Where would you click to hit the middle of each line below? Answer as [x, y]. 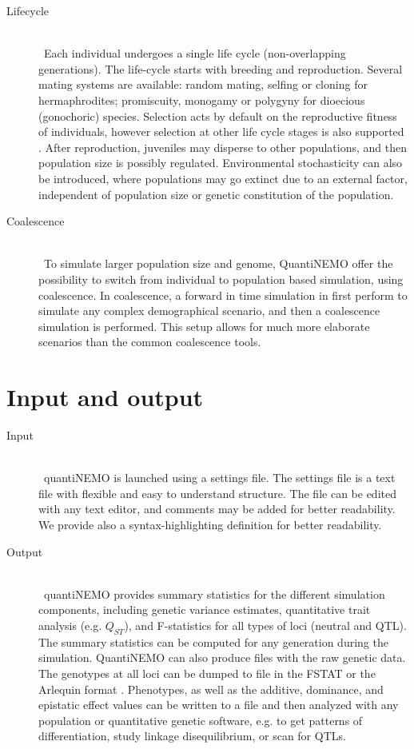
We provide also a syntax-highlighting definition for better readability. [210, 524]
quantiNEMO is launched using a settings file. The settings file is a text [219, 478]
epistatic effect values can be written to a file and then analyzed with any [219, 705]
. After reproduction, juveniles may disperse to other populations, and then [223, 147]
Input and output [105, 397]
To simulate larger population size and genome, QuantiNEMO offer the [218, 263]
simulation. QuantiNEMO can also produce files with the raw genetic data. [222, 657]
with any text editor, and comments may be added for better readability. [217, 509]
